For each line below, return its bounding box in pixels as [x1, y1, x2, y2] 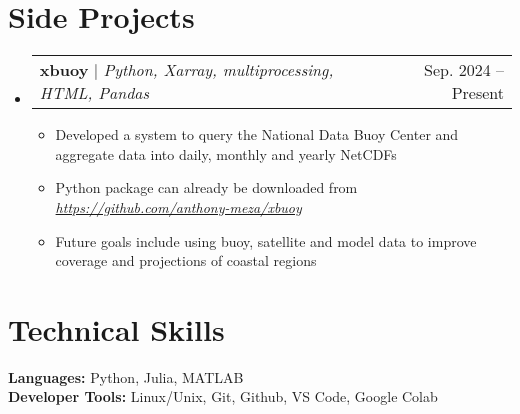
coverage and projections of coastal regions [55, 250, 317, 271]
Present [451, 81, 504, 105]
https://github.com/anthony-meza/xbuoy [55, 196, 302, 217]
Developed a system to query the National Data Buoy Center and [55, 124, 459, 145]
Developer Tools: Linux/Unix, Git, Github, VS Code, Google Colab [8, 386, 438, 407]
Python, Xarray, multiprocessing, [103, 58, 334, 82]
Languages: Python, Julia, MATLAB [8, 366, 244, 387]
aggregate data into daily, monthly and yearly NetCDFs [55, 143, 397, 164]
